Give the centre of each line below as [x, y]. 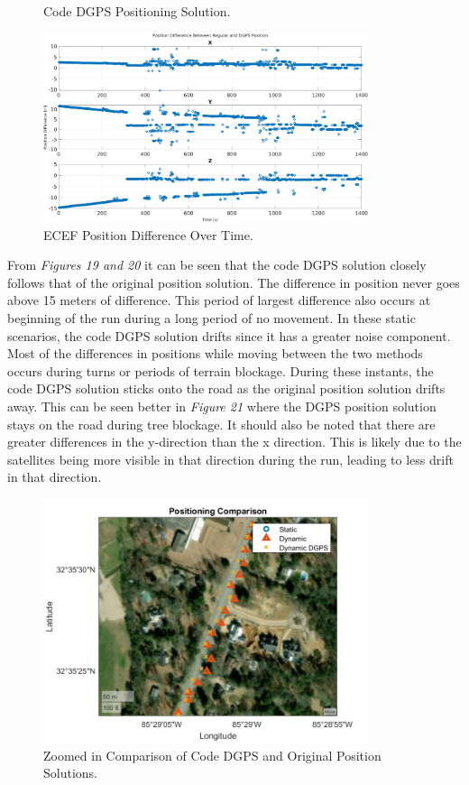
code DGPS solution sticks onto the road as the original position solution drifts [226, 388]
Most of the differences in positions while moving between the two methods [215, 353]
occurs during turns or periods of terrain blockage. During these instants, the [221, 370]
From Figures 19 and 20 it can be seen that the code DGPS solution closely [217, 265]
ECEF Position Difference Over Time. [148, 234]
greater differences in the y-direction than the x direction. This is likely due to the [234, 442]
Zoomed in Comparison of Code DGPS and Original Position [212, 755]
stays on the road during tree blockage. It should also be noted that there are [221, 424]
